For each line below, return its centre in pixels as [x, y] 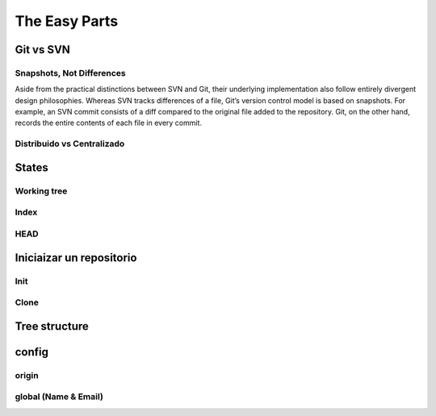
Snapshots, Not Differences [71, 73]
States [31, 167]
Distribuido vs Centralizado [70, 144]
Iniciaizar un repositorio [76, 258]
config [31, 352]
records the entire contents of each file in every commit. [108, 123]
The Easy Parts [67, 21]
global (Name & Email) [59, 397]
